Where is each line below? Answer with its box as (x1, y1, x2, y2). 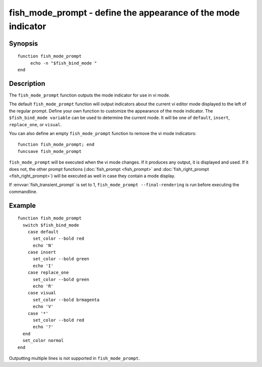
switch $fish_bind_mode (22, 222, 80, 228)
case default (27, 229, 59, 234)
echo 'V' (33, 304, 54, 309)
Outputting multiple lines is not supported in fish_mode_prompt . (9, 355, 140, 361)
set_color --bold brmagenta (33, 297, 99, 302)
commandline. (9, 188, 37, 194)
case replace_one (27, 270, 69, 275)
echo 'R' (33, 284, 54, 289)
